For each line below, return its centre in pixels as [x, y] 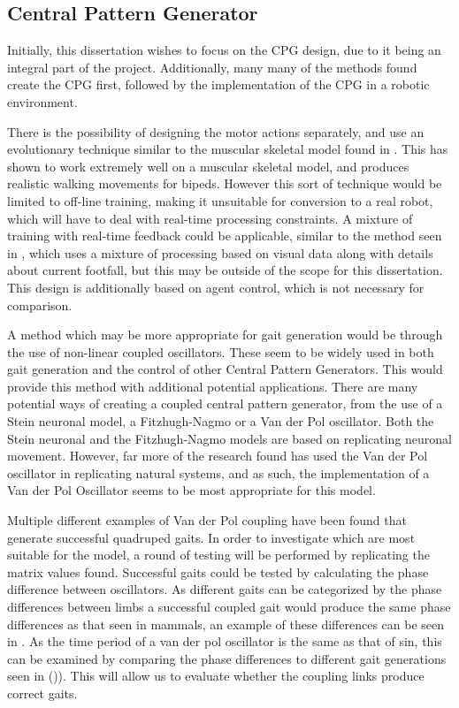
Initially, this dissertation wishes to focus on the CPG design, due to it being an [224, 50]
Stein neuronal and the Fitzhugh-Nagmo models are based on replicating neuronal [229, 438]
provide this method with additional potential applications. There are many [213, 386]
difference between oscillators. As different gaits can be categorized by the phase [225, 589]
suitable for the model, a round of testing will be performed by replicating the [218, 555]
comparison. [40, 305]
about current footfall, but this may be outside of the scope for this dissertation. [225, 270]
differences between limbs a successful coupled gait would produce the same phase [229, 607]
